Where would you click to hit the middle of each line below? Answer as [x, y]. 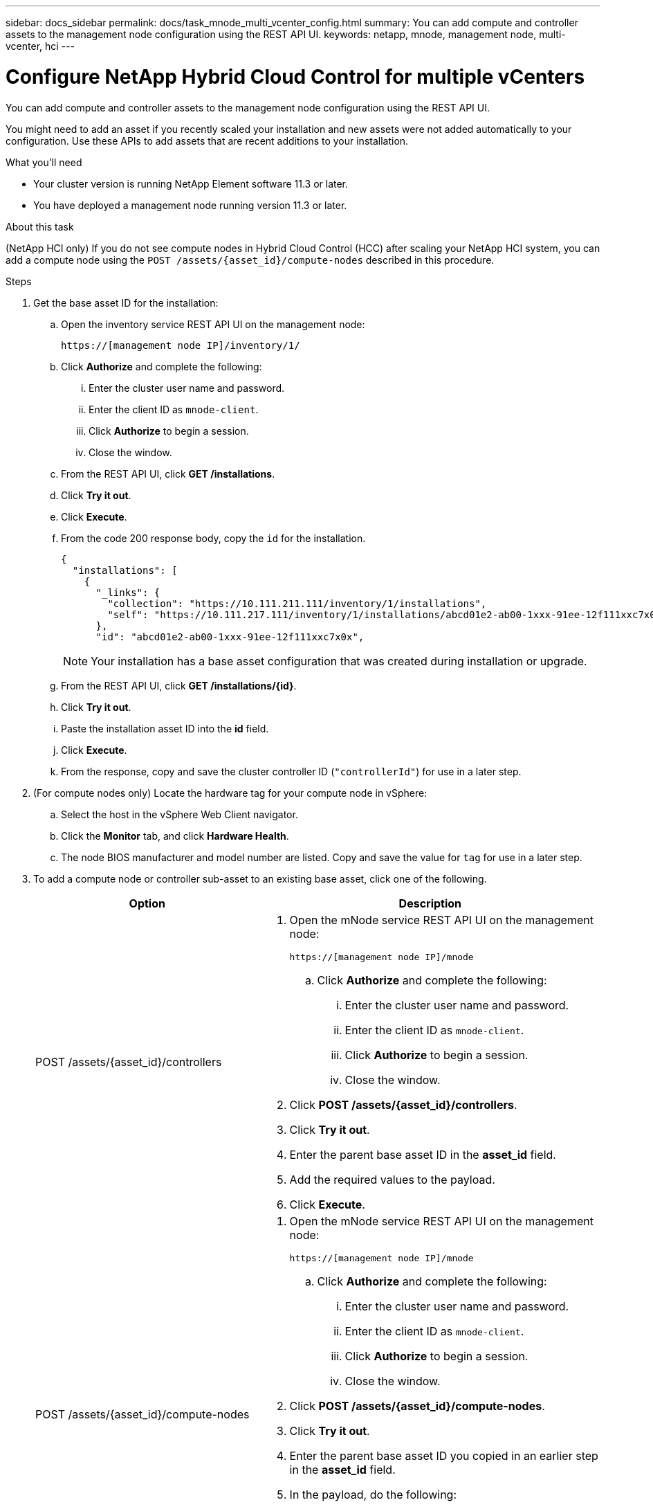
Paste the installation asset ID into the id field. [165, 728]
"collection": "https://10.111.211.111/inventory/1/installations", [297, 603]
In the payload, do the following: [373, 1494]
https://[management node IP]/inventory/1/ [181, 345]
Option [147, 903]
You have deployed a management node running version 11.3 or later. [190, 205]
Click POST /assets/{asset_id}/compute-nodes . [417, 1406]
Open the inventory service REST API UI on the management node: [213, 324]
